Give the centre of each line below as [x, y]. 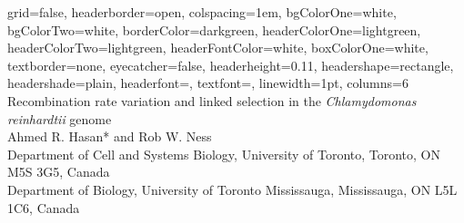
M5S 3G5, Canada [59, 172]
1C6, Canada [44, 207]
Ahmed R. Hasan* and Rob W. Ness [110, 136]
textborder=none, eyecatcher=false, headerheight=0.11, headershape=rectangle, [231, 65]
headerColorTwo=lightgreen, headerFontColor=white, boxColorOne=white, [218, 48]
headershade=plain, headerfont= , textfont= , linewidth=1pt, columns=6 [208, 83]
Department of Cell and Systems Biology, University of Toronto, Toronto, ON [224, 154]
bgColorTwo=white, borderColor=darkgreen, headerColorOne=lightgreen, [214, 29]
